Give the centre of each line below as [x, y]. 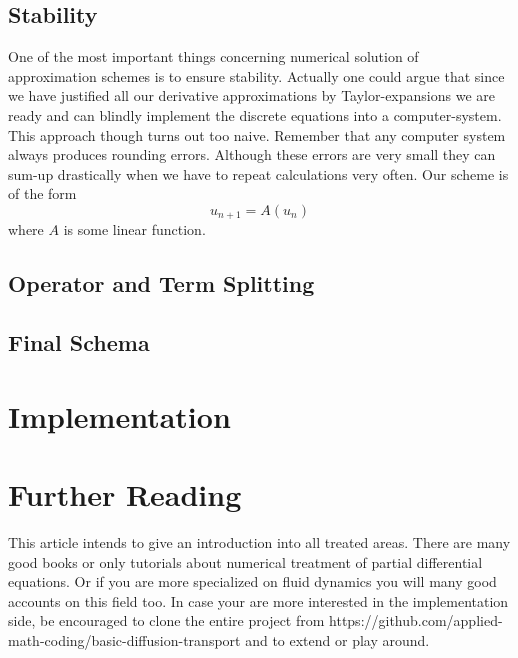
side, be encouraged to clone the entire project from [166, 620]
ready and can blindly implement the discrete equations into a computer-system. [255, 114]
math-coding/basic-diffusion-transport [124, 640]
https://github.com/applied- [416, 620]
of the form [42, 193]
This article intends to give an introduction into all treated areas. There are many [259, 542]
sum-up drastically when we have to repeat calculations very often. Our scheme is [258, 173]
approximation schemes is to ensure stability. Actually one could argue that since [256, 75]
